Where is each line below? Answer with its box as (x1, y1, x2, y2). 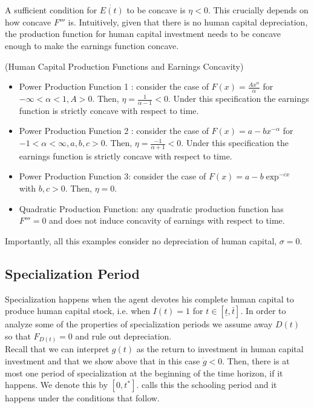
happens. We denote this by (5, 378, 108, 391)
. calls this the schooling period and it (136, 378, 277, 391)
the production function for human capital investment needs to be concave (5, 27, 281, 40)
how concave (5, 15, 51, 28)
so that (5, 329, 31, 342)
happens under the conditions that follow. (5, 392, 160, 404)
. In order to (240, 304, 286, 317)
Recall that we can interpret (5, 343, 110, 355)
